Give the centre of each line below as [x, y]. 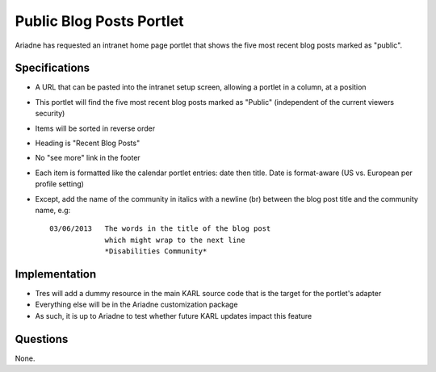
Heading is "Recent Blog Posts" [88, 143]
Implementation [56, 274]
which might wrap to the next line [175, 240]
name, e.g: [53, 210]
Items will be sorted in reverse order [95, 128]
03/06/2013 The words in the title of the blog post [160, 229]
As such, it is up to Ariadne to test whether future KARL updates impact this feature [174, 316]
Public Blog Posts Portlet [100, 21]
